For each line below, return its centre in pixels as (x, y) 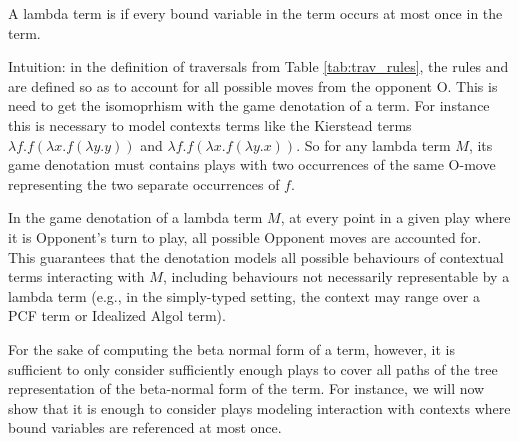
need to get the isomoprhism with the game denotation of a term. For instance (249, 105)
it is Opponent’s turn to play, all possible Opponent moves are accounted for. (245, 236)
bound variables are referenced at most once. (145, 427)
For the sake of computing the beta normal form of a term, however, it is (231, 348)
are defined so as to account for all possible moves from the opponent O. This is (253, 85)
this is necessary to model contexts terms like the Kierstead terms (210, 124)
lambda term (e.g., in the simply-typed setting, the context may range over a (244, 295)
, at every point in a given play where (395, 217)
